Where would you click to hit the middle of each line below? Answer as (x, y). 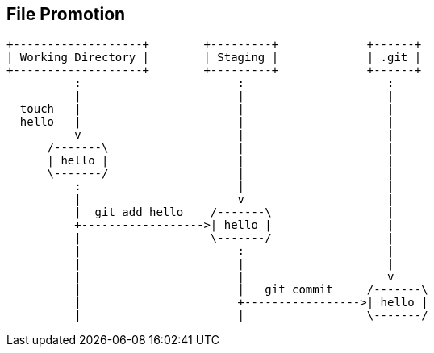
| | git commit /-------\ (251, 290)
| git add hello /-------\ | (234, 212)
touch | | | (207, 109)
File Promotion (66, 14)
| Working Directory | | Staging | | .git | (214, 58)
